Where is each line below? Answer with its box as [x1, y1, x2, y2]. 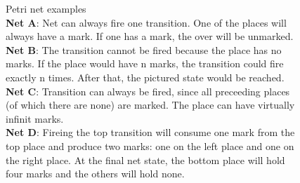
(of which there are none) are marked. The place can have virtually [6, 97, 295, 112]
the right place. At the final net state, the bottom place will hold [6, 152, 285, 167]
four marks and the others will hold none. [6, 166, 185, 181]
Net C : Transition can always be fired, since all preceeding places [6, 83, 290, 98]
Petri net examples [6, 1, 86, 15]
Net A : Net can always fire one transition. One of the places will [6, 15, 287, 29]
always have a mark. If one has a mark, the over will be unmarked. [6, 29, 294, 43]
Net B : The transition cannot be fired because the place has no [6, 42, 282, 57]
